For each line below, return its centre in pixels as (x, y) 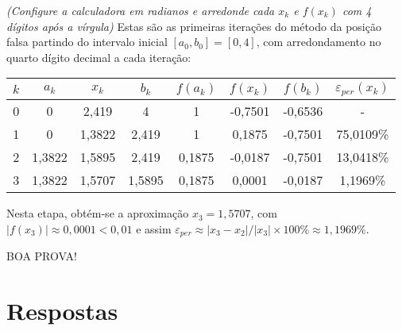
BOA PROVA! (42, 256)
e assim (154, 228)
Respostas (62, 311)
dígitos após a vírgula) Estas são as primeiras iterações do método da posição (194, 26)
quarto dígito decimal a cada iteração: (99, 57)
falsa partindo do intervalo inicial (87, 42)
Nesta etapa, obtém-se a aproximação (98, 213)
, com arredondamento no (319, 42)
